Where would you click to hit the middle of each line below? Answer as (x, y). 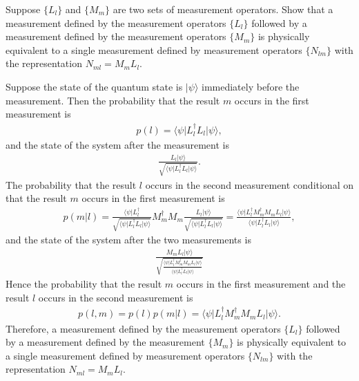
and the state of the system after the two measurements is (128, 240)
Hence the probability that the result (84, 284)
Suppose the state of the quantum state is (94, 86)
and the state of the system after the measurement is (117, 145)
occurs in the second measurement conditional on (249, 184)
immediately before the (251, 86)
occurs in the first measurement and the (261, 284)
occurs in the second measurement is (116, 297)
